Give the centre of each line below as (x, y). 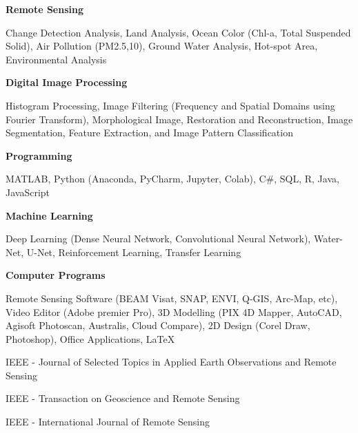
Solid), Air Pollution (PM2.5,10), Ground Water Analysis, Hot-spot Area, (162, 46)
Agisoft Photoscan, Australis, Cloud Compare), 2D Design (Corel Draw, (158, 325)
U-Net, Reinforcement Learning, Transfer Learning (134, 252)
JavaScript (28, 192)
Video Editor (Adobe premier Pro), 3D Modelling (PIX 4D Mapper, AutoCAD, (174, 311)
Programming (39, 155)
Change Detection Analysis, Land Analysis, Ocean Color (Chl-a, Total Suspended (178, 32)
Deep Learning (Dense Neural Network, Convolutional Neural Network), (158, 239)
